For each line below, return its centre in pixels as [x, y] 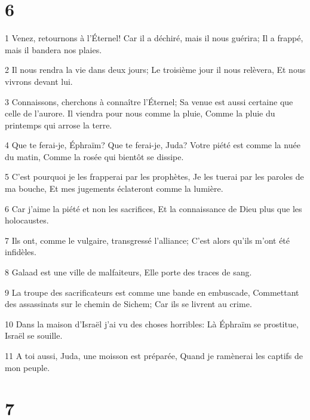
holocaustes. [27, 220]
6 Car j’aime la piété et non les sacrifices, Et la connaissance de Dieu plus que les [154, 208]
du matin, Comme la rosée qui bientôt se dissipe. [94, 156]
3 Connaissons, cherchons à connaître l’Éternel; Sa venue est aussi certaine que [149, 101]
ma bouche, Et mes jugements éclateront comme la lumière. [114, 188]
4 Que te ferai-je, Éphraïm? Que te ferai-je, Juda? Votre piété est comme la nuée [153, 145]
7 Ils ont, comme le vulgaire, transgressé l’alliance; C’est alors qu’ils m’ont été [148, 240]
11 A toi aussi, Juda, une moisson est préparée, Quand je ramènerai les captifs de [154, 355]
